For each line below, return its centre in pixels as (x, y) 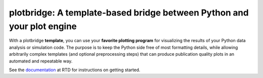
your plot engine (43, 26)
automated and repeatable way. (41, 61)
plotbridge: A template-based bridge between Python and (129, 13)
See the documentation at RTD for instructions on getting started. (75, 70)
